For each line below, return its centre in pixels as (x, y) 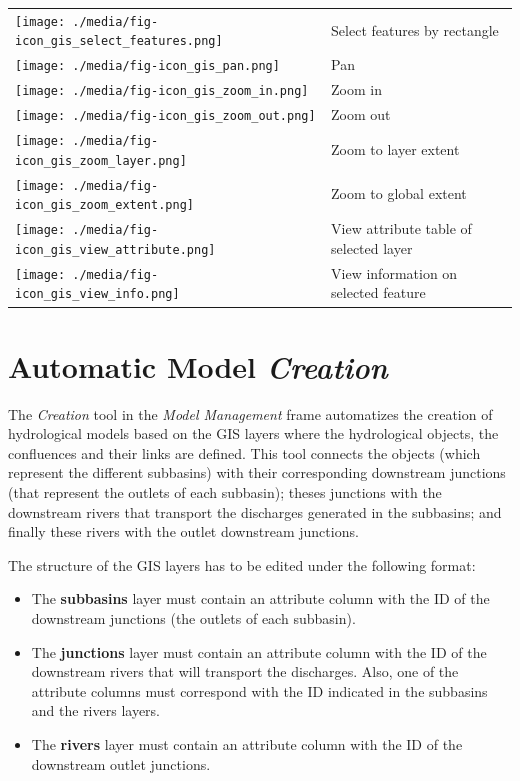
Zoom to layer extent (395, 148)
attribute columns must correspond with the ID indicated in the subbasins (259, 690)
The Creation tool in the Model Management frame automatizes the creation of (250, 413)
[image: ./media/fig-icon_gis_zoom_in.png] (162, 91)
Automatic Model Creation (198, 366)
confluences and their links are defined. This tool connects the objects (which (244, 452)
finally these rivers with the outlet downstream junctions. (183, 531)
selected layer (372, 247)
